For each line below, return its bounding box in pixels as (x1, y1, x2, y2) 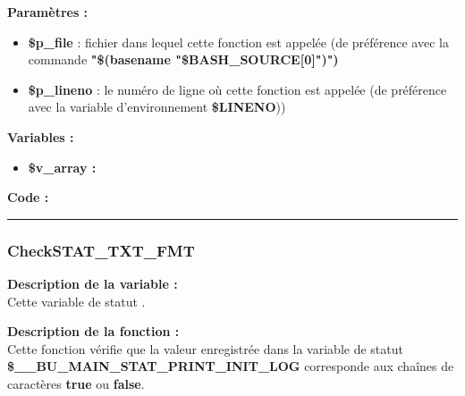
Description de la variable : (7, 274, 178, 292)
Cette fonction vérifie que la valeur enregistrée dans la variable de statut (7, 339, 403, 358)
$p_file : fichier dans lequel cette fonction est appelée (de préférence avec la (28, 32, 449, 51)
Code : (7, 188, 49, 206)
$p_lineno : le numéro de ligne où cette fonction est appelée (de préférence (28, 80, 447, 98)
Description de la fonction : (7, 322, 180, 341)
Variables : (7, 127, 74, 146)
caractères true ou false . (7, 374, 145, 392)
